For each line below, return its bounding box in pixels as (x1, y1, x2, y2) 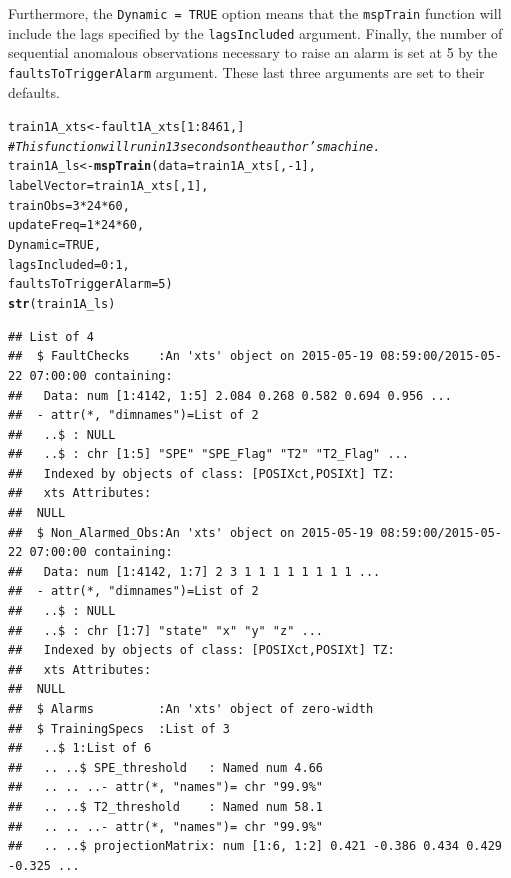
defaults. (8, 81, 60, 102)
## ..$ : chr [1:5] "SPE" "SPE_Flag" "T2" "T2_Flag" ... (8, 447, 409, 462)
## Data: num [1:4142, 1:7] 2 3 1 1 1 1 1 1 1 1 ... (8, 564, 381, 579)
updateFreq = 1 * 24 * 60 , (8, 218, 145, 233)
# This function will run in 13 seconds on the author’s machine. (8, 139, 381, 154)
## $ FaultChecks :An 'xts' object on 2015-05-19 (8, 349, 374, 364)
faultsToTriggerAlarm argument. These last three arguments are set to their (8, 61, 485, 82)
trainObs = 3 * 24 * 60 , (8, 198, 130, 213)
